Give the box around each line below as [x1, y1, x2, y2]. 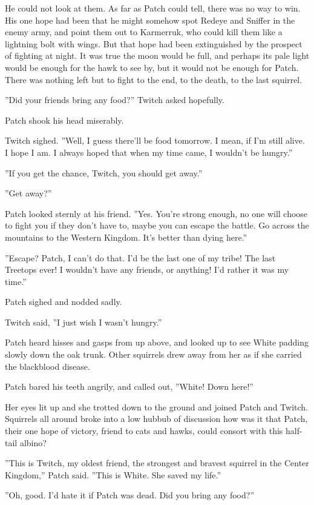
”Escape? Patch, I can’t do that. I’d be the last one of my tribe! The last [5, 251, 276, 264]
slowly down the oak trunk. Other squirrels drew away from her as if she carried [5, 348, 302, 361]
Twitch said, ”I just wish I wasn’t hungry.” [5, 315, 162, 328]
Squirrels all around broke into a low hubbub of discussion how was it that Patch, [5, 412, 308, 425]
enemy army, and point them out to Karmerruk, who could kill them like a [5, 25, 283, 38]
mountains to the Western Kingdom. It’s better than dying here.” [5, 230, 247, 243]
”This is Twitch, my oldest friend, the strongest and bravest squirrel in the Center [5, 457, 309, 469]
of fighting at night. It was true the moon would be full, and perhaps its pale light [5, 49, 310, 62]
